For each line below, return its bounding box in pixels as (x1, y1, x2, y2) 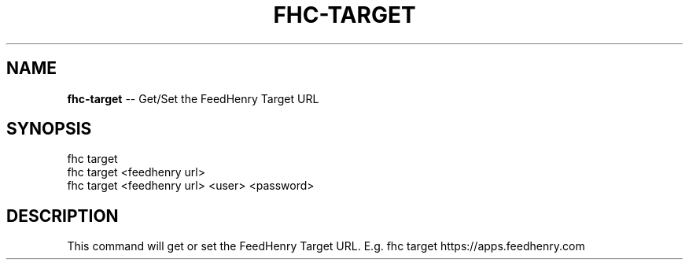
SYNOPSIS (6, 119, 92, 139)
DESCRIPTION (6, 205, 119, 226)
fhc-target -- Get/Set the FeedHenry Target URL (67, 91, 319, 105)
